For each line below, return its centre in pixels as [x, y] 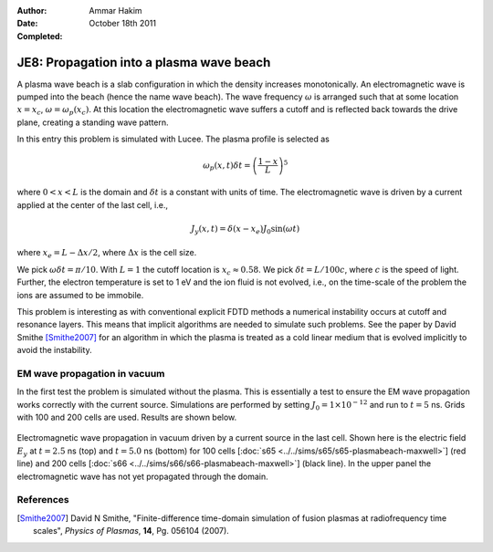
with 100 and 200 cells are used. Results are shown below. [127, 417]
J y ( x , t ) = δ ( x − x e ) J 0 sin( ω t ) [246, 230]
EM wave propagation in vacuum [91, 373]
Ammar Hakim [115, 10]
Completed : [40, 36]
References [43, 500]
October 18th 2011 [123, 24]
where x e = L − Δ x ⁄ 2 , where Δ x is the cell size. [107, 254]
